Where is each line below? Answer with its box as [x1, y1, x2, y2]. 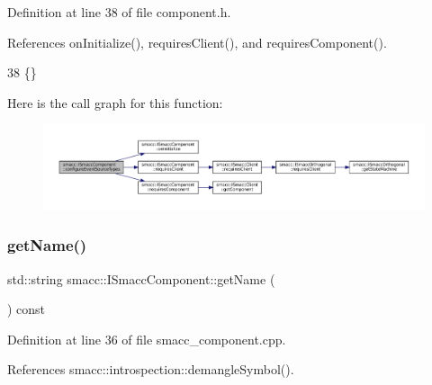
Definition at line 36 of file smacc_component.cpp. [7, 329, 286, 348]
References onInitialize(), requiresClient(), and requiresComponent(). [7, 32, 387, 51]
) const [7, 300, 46, 318]
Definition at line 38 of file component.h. [7, 3, 231, 21]
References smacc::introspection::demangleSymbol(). [7, 360, 294, 379]
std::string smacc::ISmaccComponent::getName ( [7, 269, 275, 288]
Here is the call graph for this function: [7, 93, 223, 112]
